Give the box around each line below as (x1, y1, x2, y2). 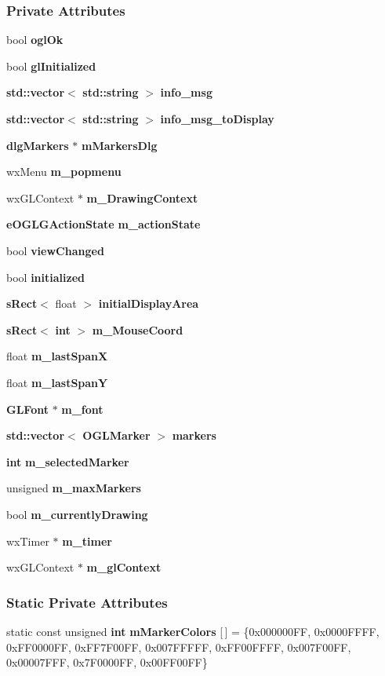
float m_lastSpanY (6, 374, 108, 390)
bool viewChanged (6, 242, 104, 258)
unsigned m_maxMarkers (6, 480, 141, 496)
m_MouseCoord (92, 321, 183, 338)
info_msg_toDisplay (160, 111, 274, 126)
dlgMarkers (6, 137, 69, 153)
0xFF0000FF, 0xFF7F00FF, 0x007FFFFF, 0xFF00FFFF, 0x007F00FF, (6, 638, 351, 655)
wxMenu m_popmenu (6, 163, 122, 180)
